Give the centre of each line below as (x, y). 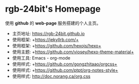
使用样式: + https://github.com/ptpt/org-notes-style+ (65, 70)
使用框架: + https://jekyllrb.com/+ (45, 40)
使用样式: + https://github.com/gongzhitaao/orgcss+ (65, 64)
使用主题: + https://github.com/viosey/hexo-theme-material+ (73, 52)
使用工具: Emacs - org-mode (41, 58)
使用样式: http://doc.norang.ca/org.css (51, 76)
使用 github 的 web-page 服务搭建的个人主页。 (53, 23)
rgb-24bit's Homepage (53, 9)
